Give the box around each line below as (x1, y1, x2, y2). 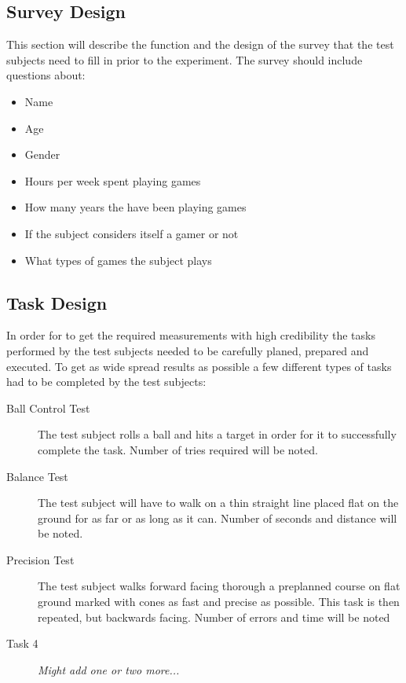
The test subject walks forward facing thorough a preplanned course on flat (38, 578, 401, 594)
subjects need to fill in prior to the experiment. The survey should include (6, 51, 363, 68)
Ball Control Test (6, 399, 90, 416)
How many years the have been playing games (24, 199, 247, 215)
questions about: (6, 67, 86, 83)
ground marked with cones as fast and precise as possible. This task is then (38, 593, 400, 610)
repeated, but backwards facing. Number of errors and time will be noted (38, 608, 390, 625)
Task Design (6, 290, 108, 314)
